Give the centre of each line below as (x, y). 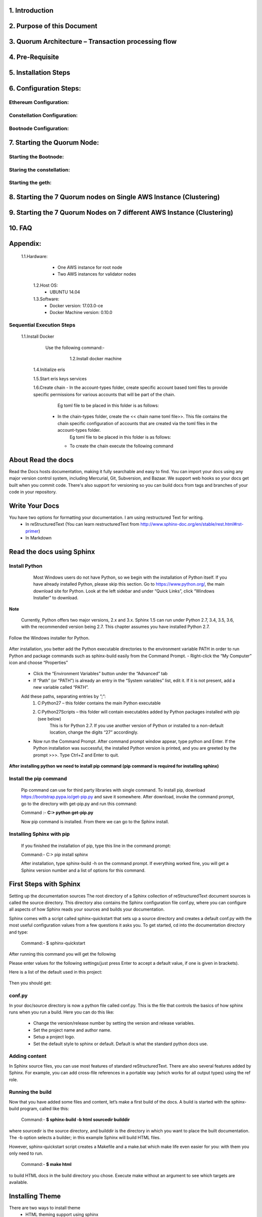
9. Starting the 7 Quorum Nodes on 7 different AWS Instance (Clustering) (121, 212)
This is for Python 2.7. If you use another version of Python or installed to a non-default (137, 726)
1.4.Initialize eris (49, 369)
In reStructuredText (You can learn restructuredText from (82, 524)
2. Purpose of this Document (53, 26)
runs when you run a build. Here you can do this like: (62, 1012)
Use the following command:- (75, 348)
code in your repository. (33, 492)
